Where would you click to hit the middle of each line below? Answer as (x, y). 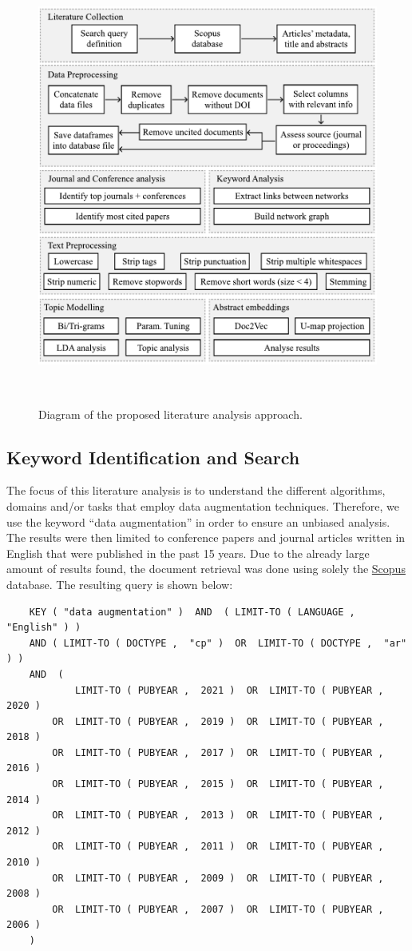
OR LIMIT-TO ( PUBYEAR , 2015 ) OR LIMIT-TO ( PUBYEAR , (218, 784)
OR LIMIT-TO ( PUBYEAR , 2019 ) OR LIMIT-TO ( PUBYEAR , (218, 721)
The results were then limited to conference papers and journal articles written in (206, 537)
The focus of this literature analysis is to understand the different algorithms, (196, 490)
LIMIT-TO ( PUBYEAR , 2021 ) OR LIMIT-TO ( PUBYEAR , (229, 690)
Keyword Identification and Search (153, 457)
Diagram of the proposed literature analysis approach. (170, 414)
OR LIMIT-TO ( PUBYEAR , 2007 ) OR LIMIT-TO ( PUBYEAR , (218, 909)
